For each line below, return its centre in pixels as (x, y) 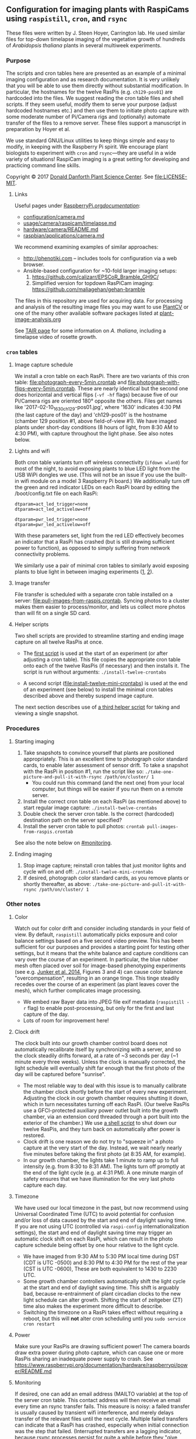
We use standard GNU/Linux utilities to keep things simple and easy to (90, 140)
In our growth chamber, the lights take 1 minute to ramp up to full (101, 1160)
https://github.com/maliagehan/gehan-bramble (88, 290)
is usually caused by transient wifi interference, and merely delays (94, 1412)
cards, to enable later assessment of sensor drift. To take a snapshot (106, 765)
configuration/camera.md (54, 217)
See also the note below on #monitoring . (63, 843)
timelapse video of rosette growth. (56, 337)
